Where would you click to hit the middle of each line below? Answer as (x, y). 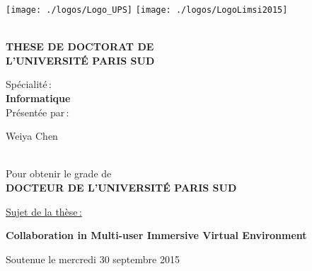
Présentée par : (37, 112)
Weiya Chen (32, 136)
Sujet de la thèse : (44, 211)
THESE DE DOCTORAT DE (80, 46)
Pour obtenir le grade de (59, 173)
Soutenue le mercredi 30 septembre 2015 (93, 259)
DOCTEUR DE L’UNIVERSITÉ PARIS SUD (121, 187)
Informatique (38, 98)
